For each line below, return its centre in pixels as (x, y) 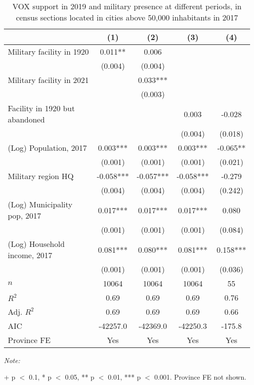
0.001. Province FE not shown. (200, 376)
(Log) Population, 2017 (47, 148)
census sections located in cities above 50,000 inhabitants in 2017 (127, 17)
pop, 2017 (25, 215)
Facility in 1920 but (42, 108)
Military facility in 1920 (48, 51)
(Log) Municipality (40, 204)
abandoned (26, 119)
